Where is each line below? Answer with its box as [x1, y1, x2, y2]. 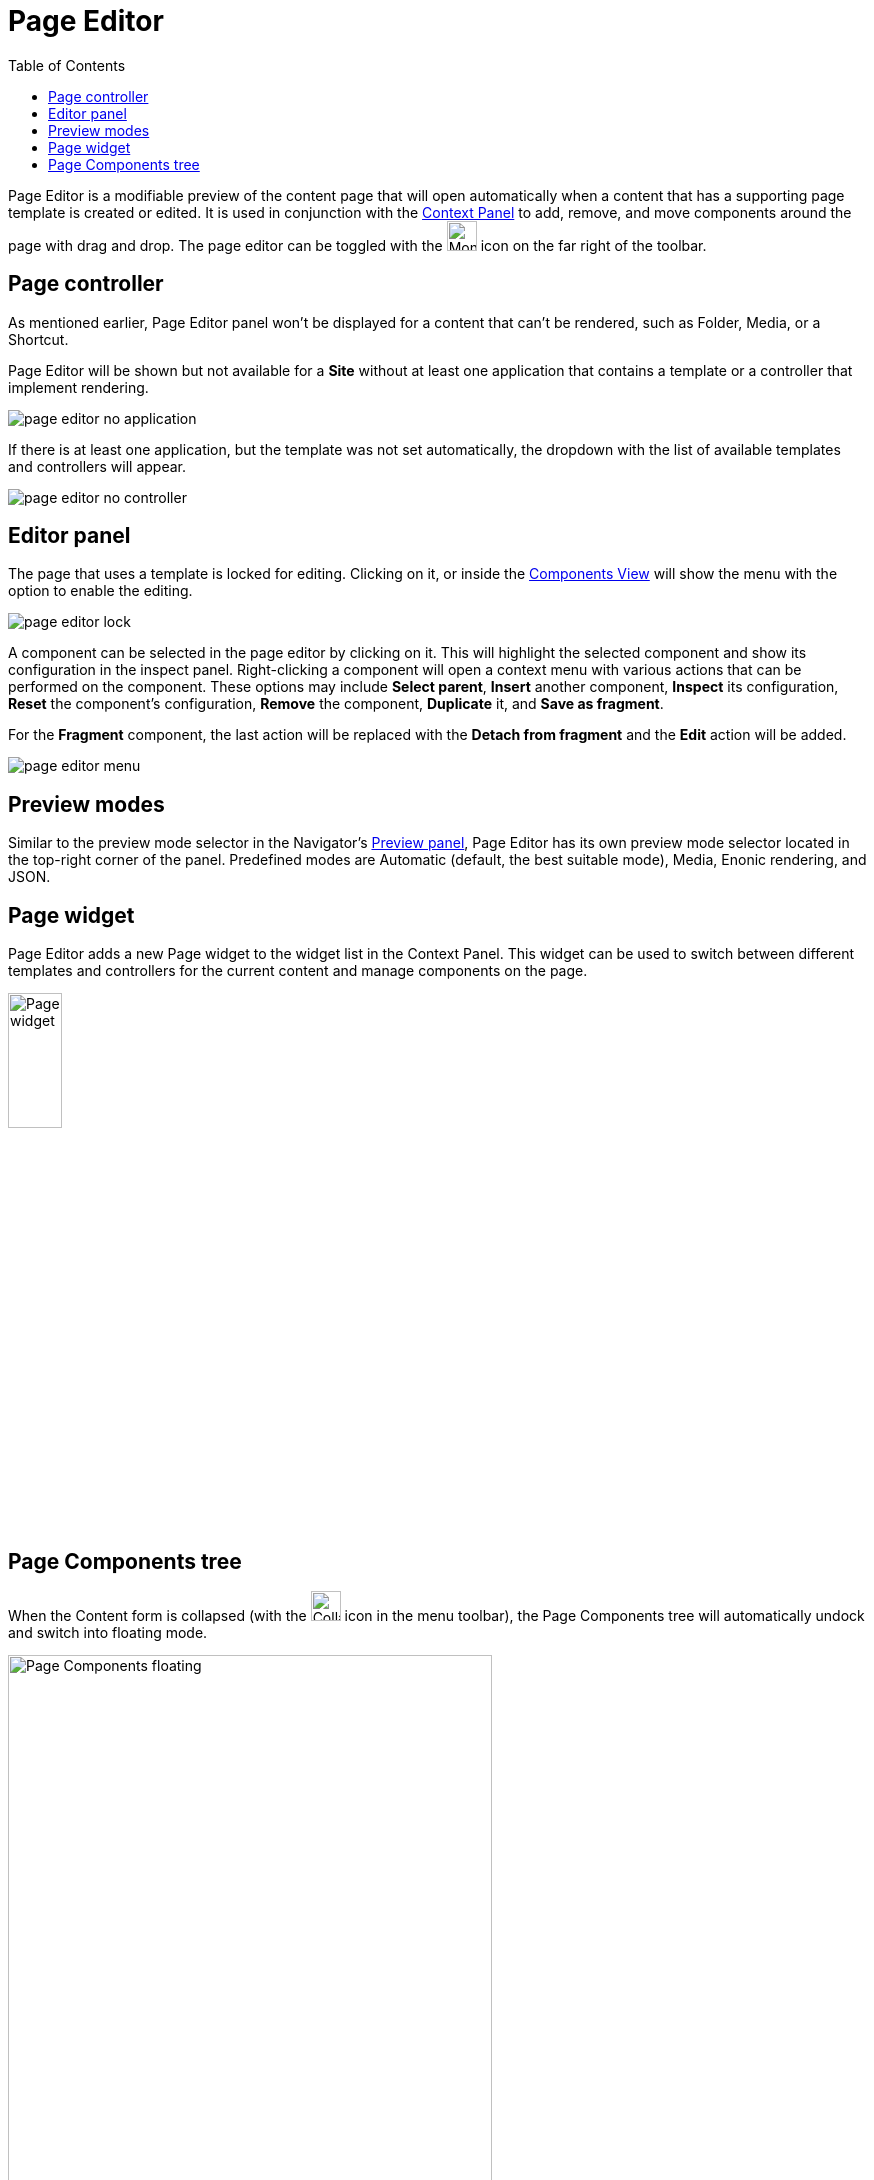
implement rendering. [8, 378, 149, 396]
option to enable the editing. [8, 582, 193, 600]
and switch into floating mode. [8, 1623, 208, 1641]
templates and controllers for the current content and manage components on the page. [8, 962, 588, 980]
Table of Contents [8, 56, 126, 74]
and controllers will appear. [8, 457, 187, 475]
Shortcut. [8, 330, 69, 348]
